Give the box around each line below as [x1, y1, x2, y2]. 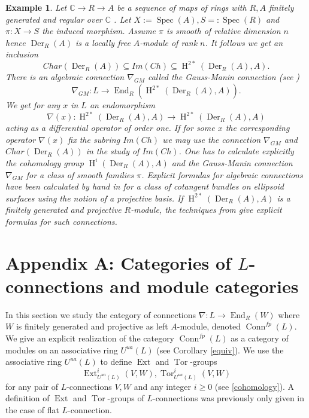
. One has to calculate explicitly [178, 145, 294, 157]
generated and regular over [5, 13, 102, 25]
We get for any [5, 99, 60, 111]
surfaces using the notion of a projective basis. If [5, 191, 183, 204]
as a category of [231, 332, 289, 344]
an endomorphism [89, 99, 155, 111]
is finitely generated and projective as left [16, 320, 168, 332]
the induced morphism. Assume [42, 25, 156, 37]
